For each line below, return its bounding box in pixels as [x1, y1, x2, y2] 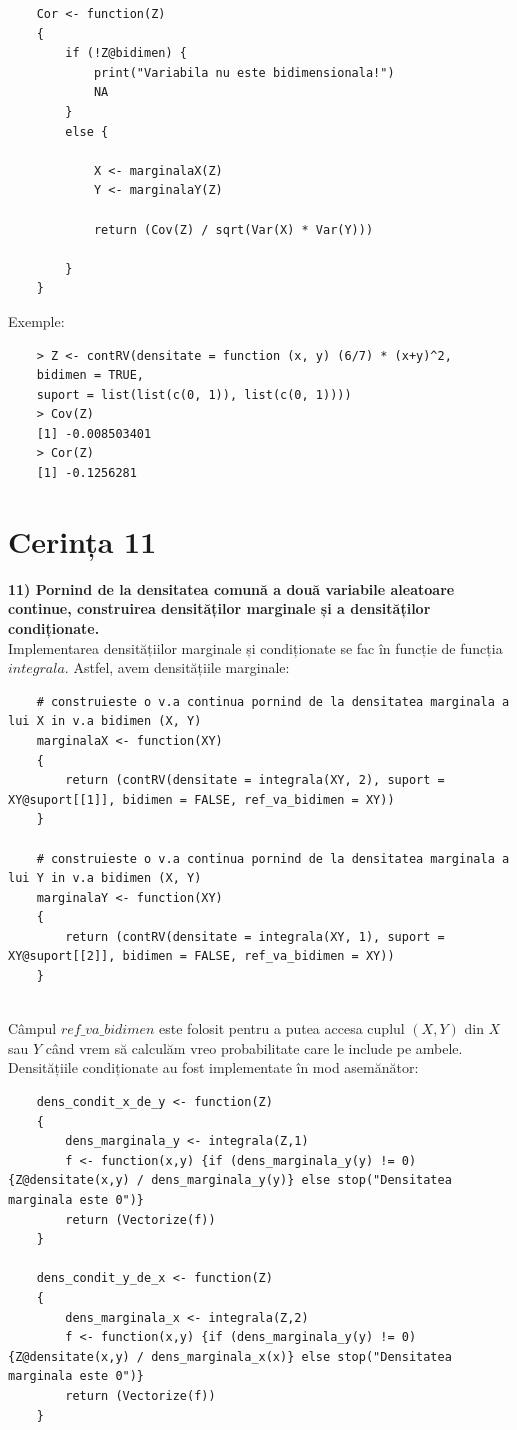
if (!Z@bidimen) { [65, 46, 187, 61]
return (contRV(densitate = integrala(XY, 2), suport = [65, 773, 445, 788]
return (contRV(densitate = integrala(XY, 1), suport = [65, 929, 445, 944]
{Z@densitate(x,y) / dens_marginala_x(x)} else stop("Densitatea [8, 1349, 452, 1364]
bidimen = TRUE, [36, 368, 145, 383]
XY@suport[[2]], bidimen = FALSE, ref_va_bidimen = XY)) [8, 949, 395, 964]
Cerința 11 [8, 520, 157, 561]
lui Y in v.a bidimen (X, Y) [8, 871, 202, 886]
